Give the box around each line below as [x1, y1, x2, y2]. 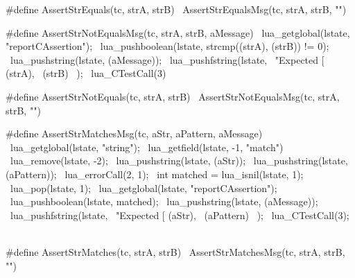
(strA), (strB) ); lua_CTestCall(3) [6, 66, 166, 80]
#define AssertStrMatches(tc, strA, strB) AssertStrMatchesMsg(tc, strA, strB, [6, 244, 345, 259]
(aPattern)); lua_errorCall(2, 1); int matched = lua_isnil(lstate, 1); [6, 166, 304, 181]
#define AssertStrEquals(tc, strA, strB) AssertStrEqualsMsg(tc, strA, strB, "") [6, 2, 347, 16]
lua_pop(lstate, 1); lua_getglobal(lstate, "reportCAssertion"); [10, 180, 277, 195]
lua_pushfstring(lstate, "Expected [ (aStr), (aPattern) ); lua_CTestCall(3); [10, 207, 349, 222]
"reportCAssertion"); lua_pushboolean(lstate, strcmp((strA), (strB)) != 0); [6, 39, 329, 53]
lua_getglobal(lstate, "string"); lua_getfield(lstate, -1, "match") [10, 139, 284, 154]
